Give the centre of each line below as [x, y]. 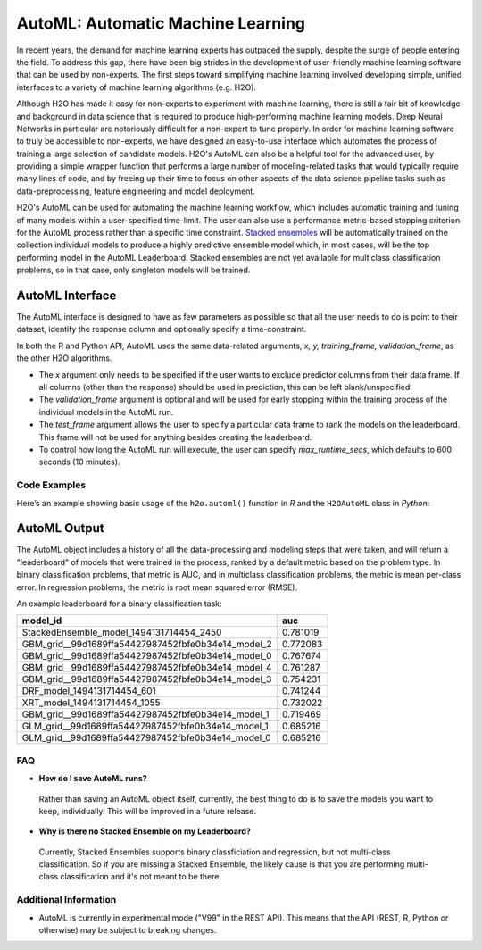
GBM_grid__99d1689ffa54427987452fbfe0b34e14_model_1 [145, 714]
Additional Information [66, 900]
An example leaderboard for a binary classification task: [119, 604]
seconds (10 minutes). [79, 462]
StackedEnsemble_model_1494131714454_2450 [122, 632]
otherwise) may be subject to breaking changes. [128, 930]
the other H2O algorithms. [64, 358]
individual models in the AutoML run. [106, 412]
